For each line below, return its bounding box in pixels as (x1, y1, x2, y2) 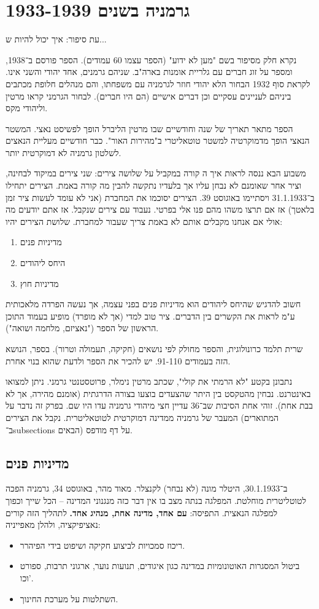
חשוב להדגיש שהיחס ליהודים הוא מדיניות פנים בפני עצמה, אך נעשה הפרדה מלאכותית (6, 297, 301, 310)
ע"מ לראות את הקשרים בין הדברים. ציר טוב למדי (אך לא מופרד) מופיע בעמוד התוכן (6, 309, 295, 322)
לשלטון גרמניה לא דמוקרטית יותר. (6, 146, 121, 159)
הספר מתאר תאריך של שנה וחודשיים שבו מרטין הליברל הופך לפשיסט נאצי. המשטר (6, 122, 293, 135)
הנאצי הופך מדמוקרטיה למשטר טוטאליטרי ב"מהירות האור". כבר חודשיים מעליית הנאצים (6, 134, 310, 147)
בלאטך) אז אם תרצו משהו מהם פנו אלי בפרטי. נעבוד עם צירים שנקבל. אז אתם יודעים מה (6, 203, 315, 216)
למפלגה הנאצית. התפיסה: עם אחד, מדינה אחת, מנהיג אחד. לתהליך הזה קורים (6, 506, 278, 519)
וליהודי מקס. (6, 101, 48, 114)
